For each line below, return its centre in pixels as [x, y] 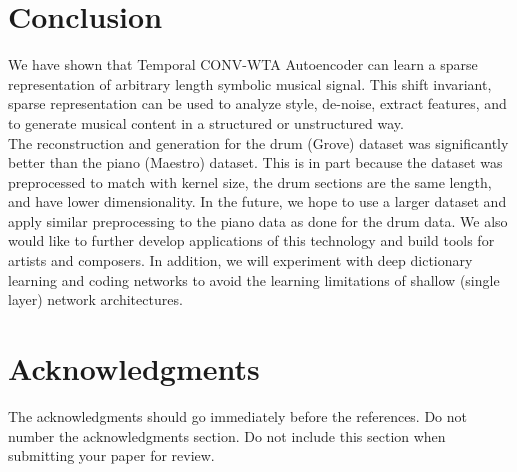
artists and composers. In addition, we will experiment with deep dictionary [240, 260]
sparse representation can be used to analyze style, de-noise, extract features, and [257, 103]
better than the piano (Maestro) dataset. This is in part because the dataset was [255, 162]
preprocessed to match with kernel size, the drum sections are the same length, [250, 181]
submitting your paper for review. [111, 455]
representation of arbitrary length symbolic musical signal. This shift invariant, [250, 83]
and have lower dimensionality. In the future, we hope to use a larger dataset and [257, 201]
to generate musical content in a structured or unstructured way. [206, 122]
